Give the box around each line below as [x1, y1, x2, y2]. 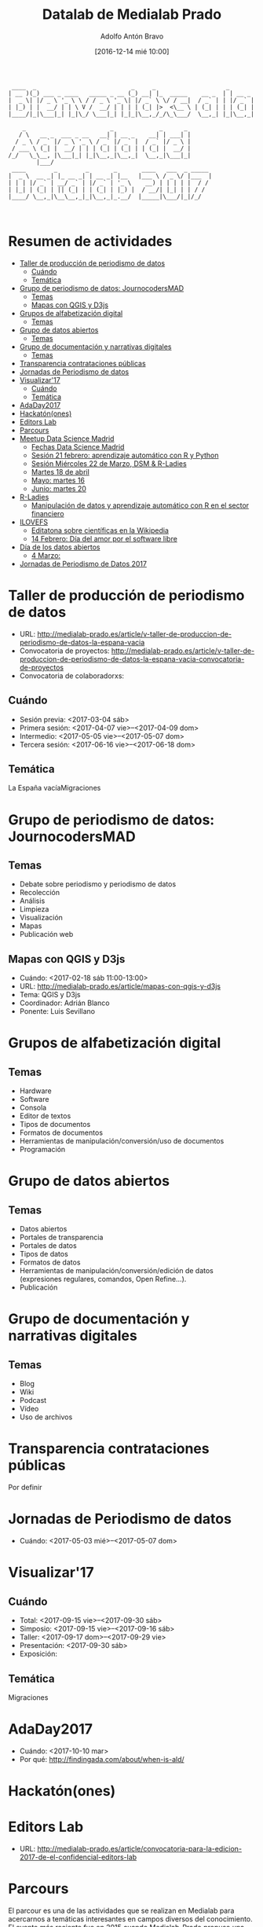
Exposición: [19, 1649, 57, 1659]
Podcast [19, 1396, 47, 1405]
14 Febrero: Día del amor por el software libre [31, 534, 178, 543]
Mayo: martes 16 [31, 475, 85, 485]
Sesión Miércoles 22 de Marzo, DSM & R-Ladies [31, 458, 187, 468]
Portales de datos [19, 1241, 77, 1250]
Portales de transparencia [19, 1232, 104, 1242]
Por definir [8, 1483, 42, 1492]
